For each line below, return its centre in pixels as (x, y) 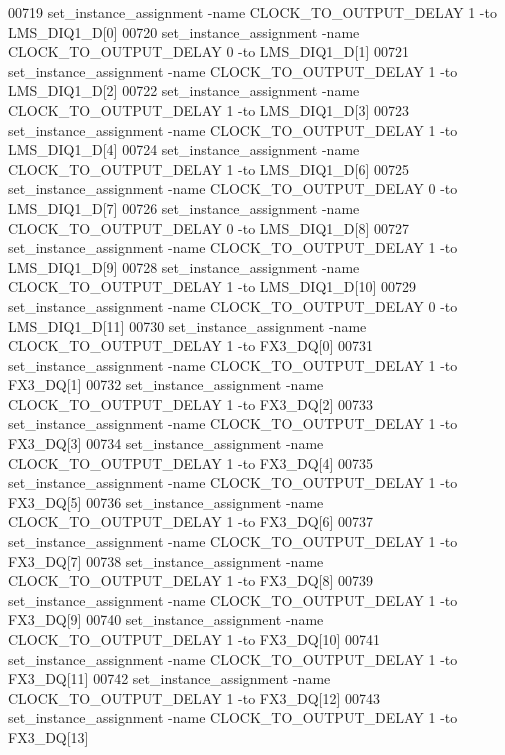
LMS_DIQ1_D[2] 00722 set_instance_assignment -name (184, 90)
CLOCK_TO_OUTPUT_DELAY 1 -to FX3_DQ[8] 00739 (190, 580)
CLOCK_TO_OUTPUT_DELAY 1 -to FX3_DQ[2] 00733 (190, 403)
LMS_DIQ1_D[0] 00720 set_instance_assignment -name (184, 31)
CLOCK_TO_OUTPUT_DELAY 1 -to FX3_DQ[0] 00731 (190, 345)
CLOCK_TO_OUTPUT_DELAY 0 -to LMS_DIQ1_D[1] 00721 (208, 51)
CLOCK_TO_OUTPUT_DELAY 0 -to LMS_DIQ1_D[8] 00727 (208, 227)
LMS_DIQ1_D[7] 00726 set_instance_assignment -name (184, 207)
